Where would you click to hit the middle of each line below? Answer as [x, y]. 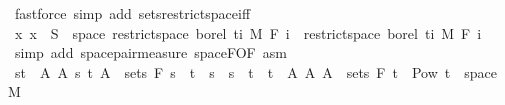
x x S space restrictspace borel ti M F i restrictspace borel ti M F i [248, 32]
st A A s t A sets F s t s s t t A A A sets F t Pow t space [255, 71]
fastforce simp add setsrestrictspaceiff [132, 13]
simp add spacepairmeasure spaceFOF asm [150, 52]
